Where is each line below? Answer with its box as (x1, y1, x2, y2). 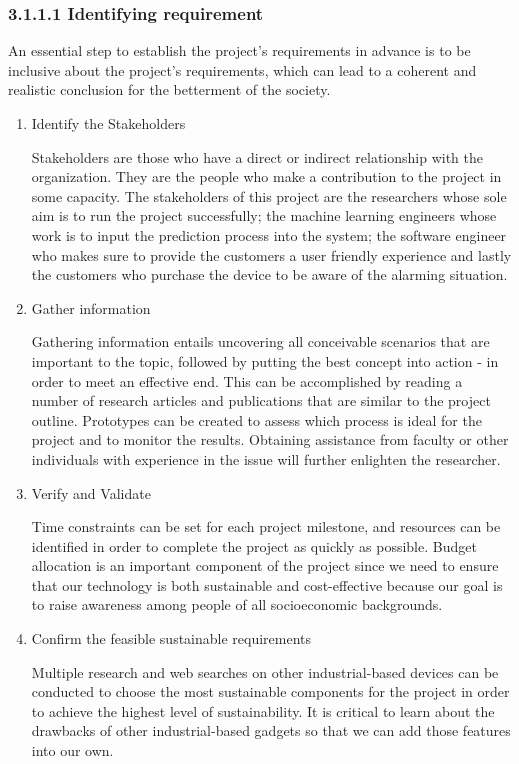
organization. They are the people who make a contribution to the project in (31, 166, 502, 187)
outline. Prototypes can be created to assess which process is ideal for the (31, 409, 482, 430)
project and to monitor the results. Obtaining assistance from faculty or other (31, 429, 509, 450)
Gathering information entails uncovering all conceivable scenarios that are (31, 331, 490, 352)
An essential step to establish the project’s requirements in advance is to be (8, 40, 471, 61)
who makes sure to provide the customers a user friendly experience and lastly (31, 244, 512, 265)
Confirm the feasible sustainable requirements (31, 628, 312, 649)
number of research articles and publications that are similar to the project (31, 390, 491, 411)
